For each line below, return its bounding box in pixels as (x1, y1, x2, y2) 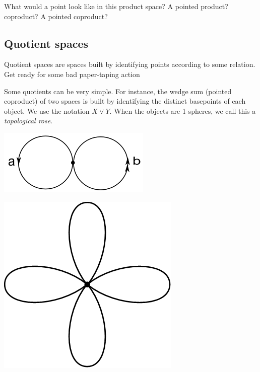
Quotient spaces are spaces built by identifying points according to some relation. (4, 59, 255, 69)
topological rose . (4, 115, 53, 126)
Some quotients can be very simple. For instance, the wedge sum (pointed (4, 86, 232, 96)
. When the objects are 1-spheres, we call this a (109, 105, 256, 116)
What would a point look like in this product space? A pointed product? (4, 1, 228, 11)
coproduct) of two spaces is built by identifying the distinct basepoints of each (4, 96, 246, 106)
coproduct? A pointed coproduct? (4, 11, 108, 21)
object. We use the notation (4, 105, 90, 116)
